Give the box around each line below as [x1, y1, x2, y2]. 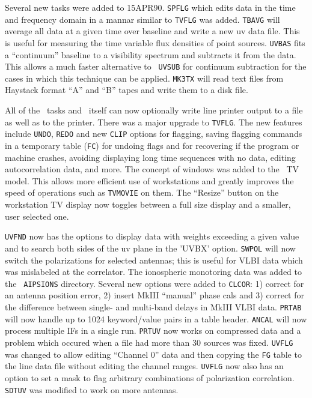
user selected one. [5, 210, 69, 222]
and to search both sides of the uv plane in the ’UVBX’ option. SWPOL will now [5, 241, 296, 254]
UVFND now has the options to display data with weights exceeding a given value [5, 230, 299, 243]
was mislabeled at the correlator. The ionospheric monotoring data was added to [5, 265, 302, 278]
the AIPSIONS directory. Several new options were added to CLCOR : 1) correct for [5, 277, 304, 289]
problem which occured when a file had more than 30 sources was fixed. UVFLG [5, 336, 293, 348]
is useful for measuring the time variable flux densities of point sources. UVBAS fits [5, 36, 305, 49]
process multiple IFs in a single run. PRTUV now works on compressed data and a [5, 324, 301, 337]
